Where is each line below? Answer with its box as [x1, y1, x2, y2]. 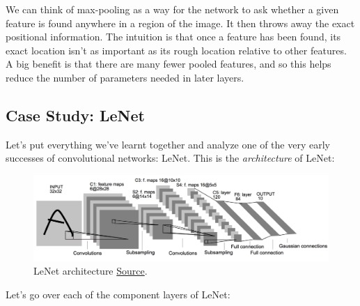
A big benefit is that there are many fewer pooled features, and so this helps [6, 56, 331, 71]
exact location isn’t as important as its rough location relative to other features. [6, 43, 347, 57]
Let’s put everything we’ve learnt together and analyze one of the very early [6, 137, 330, 151]
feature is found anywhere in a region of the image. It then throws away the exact [6, 15, 355, 30]
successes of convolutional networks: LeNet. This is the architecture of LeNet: [6, 151, 335, 165]
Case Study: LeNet [6, 104, 145, 125]
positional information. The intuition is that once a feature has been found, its [6, 29, 341, 44]
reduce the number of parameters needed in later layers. [6, 70, 244, 84]
